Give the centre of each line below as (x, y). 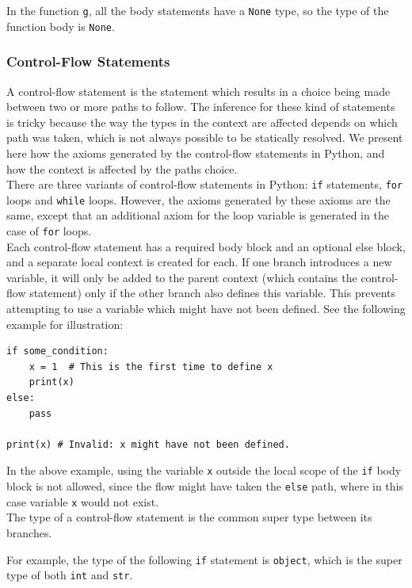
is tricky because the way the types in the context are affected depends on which (202, 122)
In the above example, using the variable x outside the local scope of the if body (204, 470)
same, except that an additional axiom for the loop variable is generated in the (198, 215)
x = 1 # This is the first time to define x (151, 367)
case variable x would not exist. (83, 501)
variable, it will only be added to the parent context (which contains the (182, 277)
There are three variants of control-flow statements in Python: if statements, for (205, 184)
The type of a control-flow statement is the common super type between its (189, 517)
